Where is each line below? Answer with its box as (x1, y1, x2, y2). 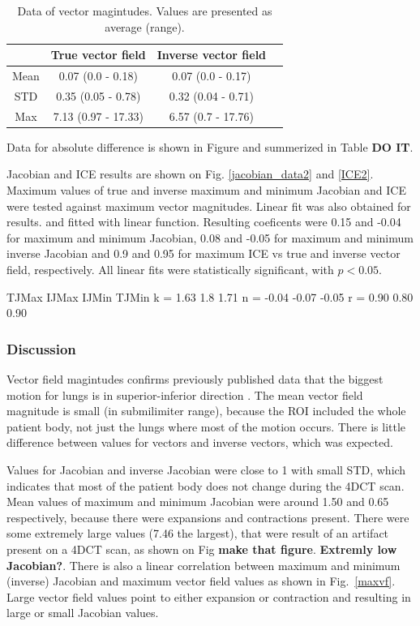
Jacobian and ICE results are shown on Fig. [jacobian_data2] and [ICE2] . (6, 165, 374, 182)
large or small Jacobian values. (6, 604, 159, 621)
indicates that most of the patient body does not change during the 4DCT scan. (6, 477, 405, 494)
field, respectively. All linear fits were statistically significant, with (6, 260, 334, 277)
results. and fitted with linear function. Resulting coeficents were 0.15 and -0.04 (6, 213, 401, 230)
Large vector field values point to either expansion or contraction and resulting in (6, 588, 411, 605)
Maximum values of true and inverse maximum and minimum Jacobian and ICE (6, 182, 406, 198)
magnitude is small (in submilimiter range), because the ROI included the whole (6, 402, 406, 419)
